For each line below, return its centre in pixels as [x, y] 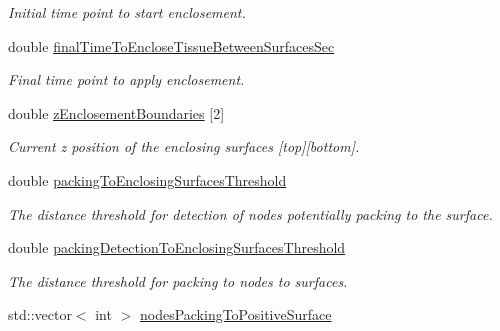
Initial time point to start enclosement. [127, 12]
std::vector [40, 314]
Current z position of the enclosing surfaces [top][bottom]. [184, 146]
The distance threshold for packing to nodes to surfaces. [178, 280]
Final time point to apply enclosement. [126, 79]
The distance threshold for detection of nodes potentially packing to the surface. [250, 213]
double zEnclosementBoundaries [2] [116, 112]
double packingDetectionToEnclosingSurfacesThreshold [177, 247]
